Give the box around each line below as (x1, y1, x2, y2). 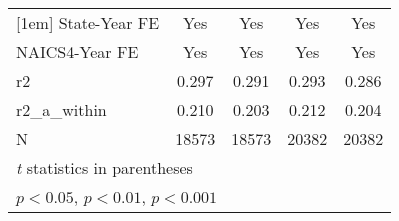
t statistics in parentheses (16, 156, 193, 179)
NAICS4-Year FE (16, 40, 139, 63)
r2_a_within (16, 98, 107, 121)
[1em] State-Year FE (16, 11, 160, 34)
